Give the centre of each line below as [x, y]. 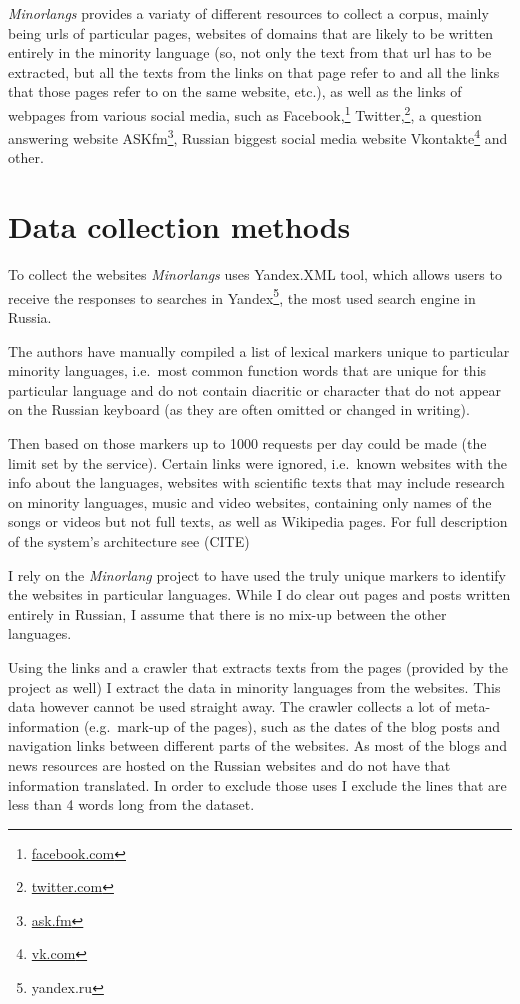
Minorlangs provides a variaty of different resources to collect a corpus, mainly [248, 13]
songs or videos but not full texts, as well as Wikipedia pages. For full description [258, 521]
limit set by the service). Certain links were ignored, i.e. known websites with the [258, 462]
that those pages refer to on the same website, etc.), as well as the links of [235, 91]
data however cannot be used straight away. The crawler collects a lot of [229, 706]
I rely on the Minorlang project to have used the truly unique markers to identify [257, 574]
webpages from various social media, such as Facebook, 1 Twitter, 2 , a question [245, 113]
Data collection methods [179, 226]
